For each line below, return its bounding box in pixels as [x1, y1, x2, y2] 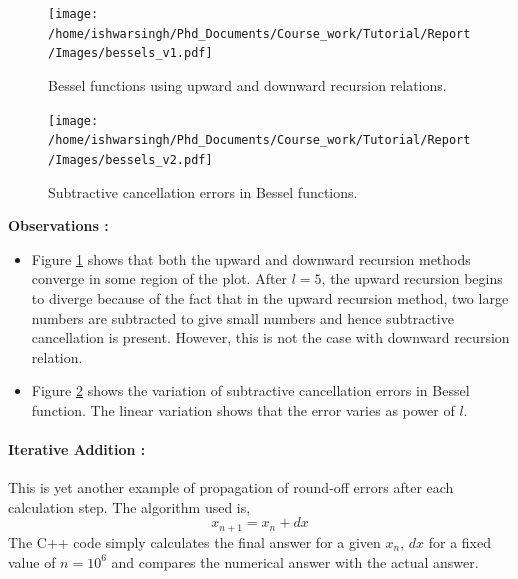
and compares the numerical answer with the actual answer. [111, 551, 479, 572]
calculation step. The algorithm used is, [8, 496, 251, 517]
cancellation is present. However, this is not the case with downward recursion [31, 327, 510, 348]
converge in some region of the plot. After [31, 268, 288, 289]
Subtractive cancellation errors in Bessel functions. [48, 181, 358, 202]
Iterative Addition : [8, 439, 146, 460]
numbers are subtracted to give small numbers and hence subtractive [31, 307, 454, 328]
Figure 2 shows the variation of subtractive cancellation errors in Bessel [31, 380, 470, 401]
